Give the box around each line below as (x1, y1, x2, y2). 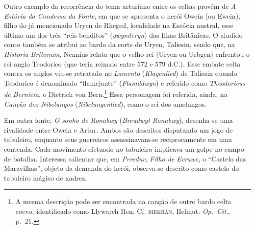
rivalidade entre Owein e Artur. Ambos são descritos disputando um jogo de (4, 124, 233, 135)
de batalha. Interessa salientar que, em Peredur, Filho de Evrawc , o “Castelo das (4, 153, 246, 163)
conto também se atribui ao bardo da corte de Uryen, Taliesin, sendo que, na (4, 39, 235, 49)
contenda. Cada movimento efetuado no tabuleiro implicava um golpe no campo (4, 143, 244, 154)
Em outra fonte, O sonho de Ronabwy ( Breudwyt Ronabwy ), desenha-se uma (4, 115, 233, 125)
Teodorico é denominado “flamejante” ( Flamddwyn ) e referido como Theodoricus (4, 77, 246, 88)
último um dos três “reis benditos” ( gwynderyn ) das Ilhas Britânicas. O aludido (4, 29, 243, 40)
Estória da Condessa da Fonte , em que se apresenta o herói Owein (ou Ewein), (4, 10, 240, 21)
